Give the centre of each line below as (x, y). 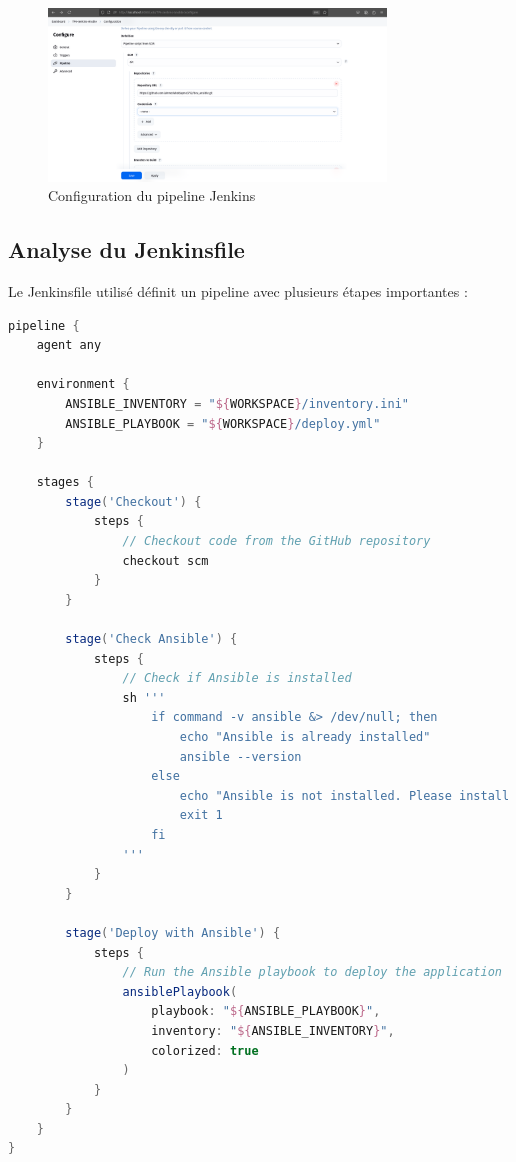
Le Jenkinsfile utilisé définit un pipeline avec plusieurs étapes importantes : (238, 290)
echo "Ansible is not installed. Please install (344, 795)
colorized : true (205, 1050)
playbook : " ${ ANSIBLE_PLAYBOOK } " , (266, 1011)
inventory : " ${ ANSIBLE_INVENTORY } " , (273, 1030)
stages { (65, 482)
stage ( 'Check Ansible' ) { (151, 639)
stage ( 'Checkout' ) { (133, 501)
